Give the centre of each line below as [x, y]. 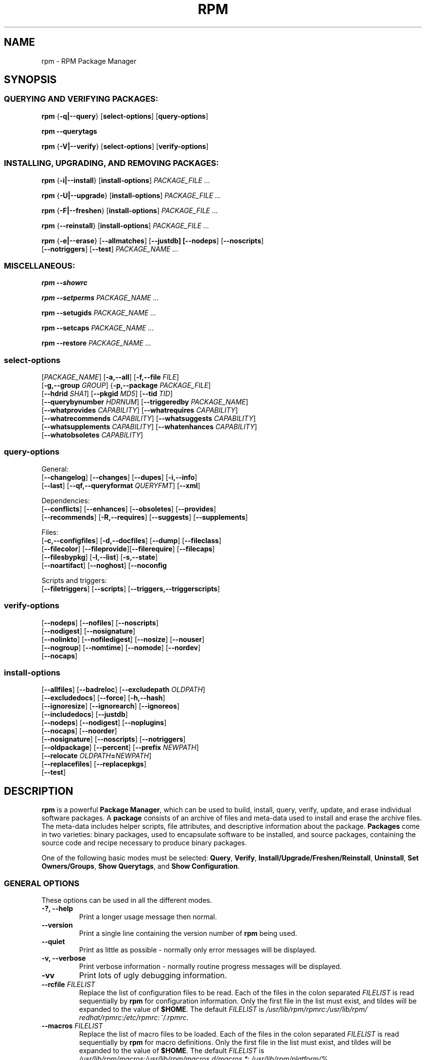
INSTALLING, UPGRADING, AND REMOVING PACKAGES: [112, 163]
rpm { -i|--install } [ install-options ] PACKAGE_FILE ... [126, 180]
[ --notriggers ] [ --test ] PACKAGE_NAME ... [110, 249]
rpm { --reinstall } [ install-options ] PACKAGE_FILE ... [125, 225]
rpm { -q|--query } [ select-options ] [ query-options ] [125, 116]
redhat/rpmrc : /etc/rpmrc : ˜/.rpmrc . [134, 1017]
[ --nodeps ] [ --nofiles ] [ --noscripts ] [100, 622]
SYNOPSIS [30, 80]
